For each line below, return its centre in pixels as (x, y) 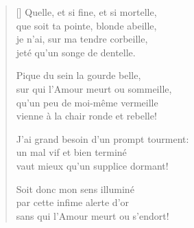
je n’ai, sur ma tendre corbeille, (82, 39)
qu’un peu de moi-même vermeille (87, 102)
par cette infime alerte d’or (73, 202)
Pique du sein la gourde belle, (78, 75)
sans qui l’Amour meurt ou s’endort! (93, 215)
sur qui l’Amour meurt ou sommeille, (94, 88)
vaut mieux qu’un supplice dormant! (92, 165)
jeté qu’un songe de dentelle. (76, 52)
